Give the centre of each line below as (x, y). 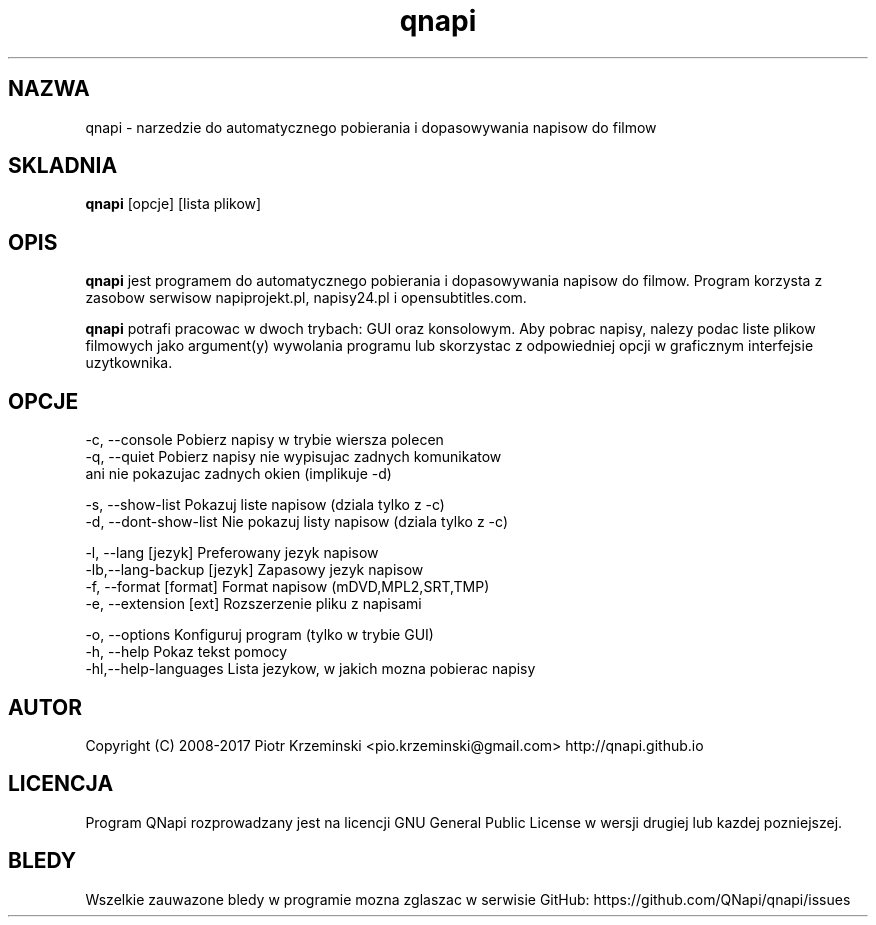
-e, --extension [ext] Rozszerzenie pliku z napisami (253, 604)
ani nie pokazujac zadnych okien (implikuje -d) (238, 474)
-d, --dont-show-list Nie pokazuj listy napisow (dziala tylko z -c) (297, 522)
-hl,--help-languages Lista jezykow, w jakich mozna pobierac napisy (310, 669)
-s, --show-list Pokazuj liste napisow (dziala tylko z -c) (265, 505)
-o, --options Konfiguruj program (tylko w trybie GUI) (259, 635)
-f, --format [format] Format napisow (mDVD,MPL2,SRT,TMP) (287, 587)
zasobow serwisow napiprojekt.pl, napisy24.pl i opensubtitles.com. (306, 298)
